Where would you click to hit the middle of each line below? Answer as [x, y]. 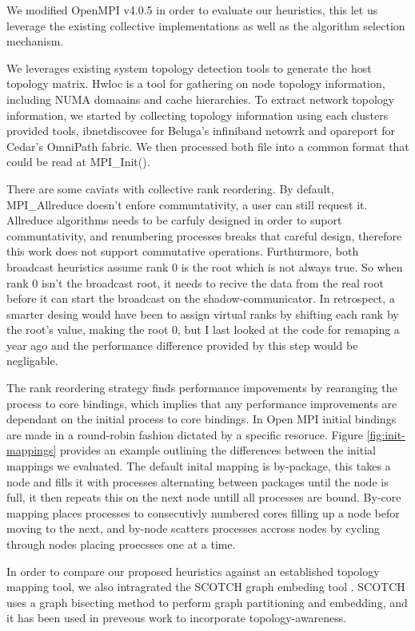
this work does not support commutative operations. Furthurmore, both [183, 251]
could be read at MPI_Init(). [78, 162]
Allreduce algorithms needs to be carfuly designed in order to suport [174, 220]
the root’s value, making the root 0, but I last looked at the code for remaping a [203, 329]
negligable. [32, 361]
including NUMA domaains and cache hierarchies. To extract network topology [201, 99]
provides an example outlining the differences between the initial [217, 450]
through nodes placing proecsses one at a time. [121, 544]
